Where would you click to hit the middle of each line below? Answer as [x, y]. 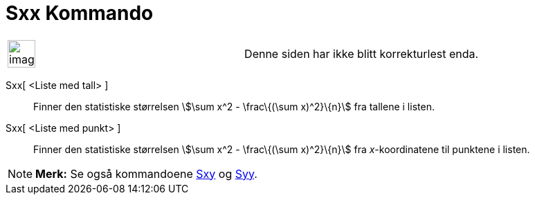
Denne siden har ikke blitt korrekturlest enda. [362, 53]
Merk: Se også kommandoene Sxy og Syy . [146, 173]
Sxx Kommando [80, 13]
